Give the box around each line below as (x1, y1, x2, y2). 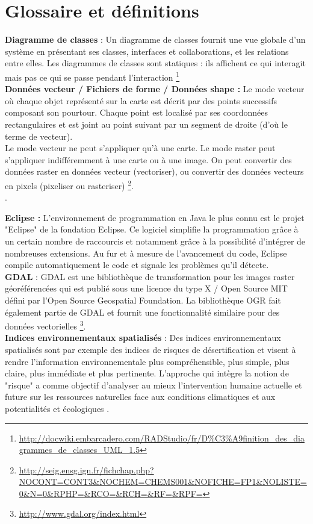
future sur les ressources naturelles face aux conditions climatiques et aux (5, 390, 276, 403)
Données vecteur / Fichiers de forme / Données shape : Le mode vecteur (5, 83, 305, 95)
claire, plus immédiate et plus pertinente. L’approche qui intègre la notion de (5, 367, 289, 379)
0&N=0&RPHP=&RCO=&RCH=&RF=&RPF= (19, 487, 203, 499)
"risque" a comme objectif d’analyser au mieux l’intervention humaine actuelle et (5, 378, 302, 391)
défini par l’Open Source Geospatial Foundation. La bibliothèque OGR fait (5, 293, 281, 306)
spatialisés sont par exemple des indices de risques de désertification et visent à (5, 343, 296, 355)
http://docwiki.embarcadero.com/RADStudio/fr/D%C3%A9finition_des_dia (19, 431, 305, 444)
